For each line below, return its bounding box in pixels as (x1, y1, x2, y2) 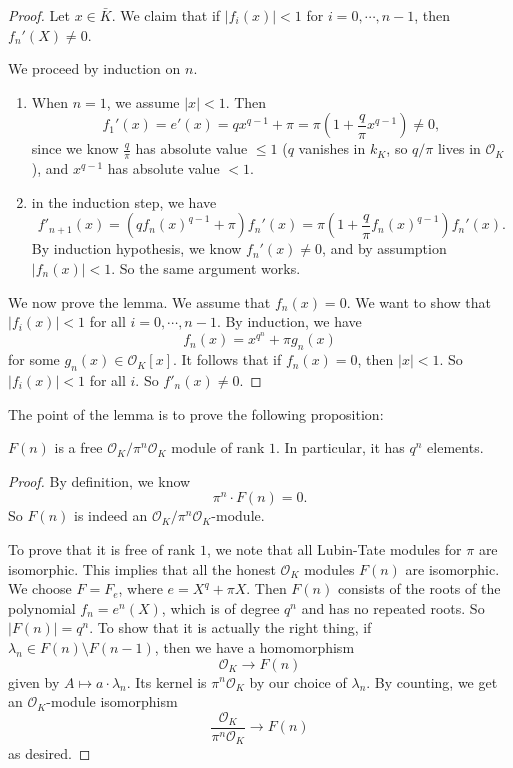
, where (118, 578, 163, 599)
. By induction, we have (216, 311, 362, 332)
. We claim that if (111, 5, 221, 25)
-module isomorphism (46, 691, 178, 712)
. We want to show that (346, 291, 491, 312)
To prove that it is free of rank (8, 538, 196, 559)
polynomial (8, 597, 76, 618)
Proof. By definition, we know (8, 470, 191, 491)
